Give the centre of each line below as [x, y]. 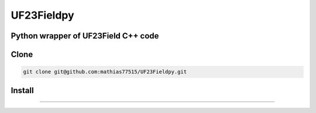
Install [23, 90]
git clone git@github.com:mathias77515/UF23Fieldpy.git [105, 72]
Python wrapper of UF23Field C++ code [85, 36]
